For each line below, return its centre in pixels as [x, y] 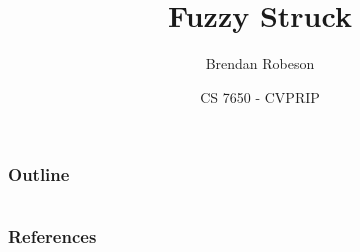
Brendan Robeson [260, 63]
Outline [39, 174]
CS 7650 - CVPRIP [260, 96]
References [52, 236]
